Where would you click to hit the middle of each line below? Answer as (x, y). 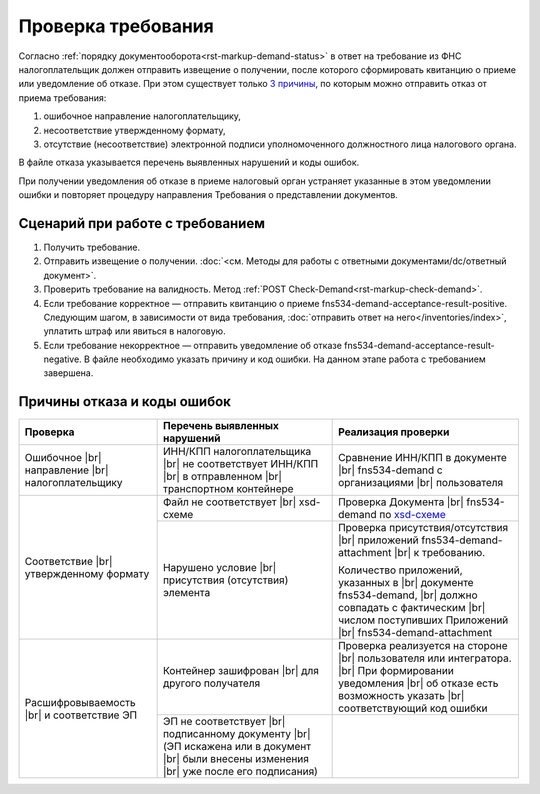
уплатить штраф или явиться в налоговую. (134, 331)
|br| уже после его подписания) (240, 772)
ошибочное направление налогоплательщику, (142, 116)
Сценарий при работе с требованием (141, 223)
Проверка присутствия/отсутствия (423, 528)
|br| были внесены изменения (236, 759)
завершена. (68, 373)
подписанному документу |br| (236, 734)
